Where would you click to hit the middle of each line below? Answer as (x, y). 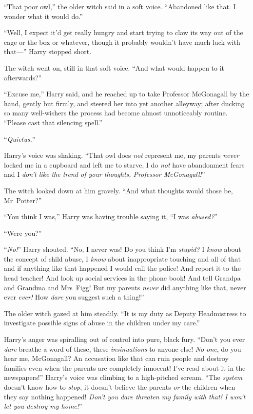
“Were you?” (23, 233)
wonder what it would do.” (43, 16)
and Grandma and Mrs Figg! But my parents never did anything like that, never (125, 287)
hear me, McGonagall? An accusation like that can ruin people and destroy (116, 358)
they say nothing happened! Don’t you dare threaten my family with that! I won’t (125, 396)
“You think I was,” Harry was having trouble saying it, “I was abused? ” (111, 216)
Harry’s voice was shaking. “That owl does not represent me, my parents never (122, 155)
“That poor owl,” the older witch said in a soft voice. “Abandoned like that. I (120, 6)
